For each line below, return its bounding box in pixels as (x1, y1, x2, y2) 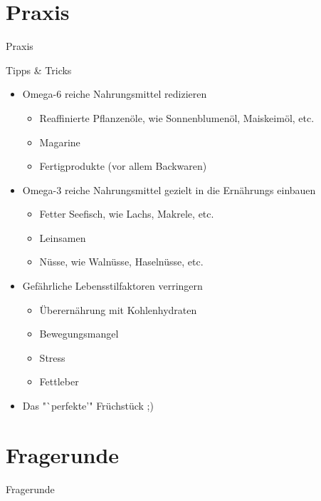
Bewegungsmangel (39, 326, 119, 341)
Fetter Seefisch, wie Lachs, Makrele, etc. (39, 206, 214, 221)
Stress (39, 350, 65, 365)
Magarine (39, 134, 80, 149)
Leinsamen (39, 230, 86, 245)
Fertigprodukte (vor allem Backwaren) (39, 158, 207, 173)
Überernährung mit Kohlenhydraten (39, 302, 197, 317)
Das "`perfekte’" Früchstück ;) (22, 398, 154, 413)
